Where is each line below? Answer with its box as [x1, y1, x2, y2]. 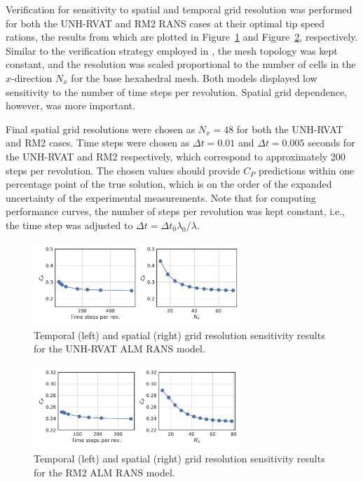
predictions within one [258, 163, 355, 177]
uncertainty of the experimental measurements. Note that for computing [6, 190, 316, 205]
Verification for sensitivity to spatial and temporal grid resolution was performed [6, 2, 352, 16]
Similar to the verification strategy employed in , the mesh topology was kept [6, 43, 338, 57]
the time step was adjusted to [6, 217, 133, 232]
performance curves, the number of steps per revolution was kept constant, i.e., [6, 204, 345, 219]
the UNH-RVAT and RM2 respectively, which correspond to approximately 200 [6, 149, 345, 163]
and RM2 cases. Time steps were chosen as [6, 135, 190, 150]
